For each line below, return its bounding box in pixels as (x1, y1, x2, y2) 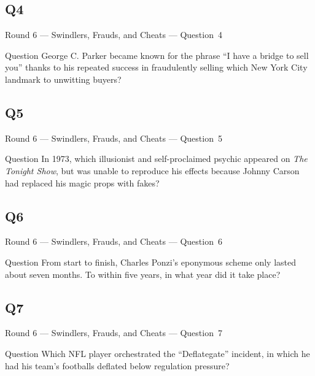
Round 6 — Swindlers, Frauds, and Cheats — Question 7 (5, 326, 222, 339)
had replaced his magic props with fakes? (5, 176, 160, 189)
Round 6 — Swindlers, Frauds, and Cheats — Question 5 (5, 131, 222, 144)
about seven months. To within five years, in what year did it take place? (5, 267, 281, 280)
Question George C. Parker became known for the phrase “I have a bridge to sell (5, 48, 309, 61)
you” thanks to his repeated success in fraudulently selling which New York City (5, 61, 308, 74)
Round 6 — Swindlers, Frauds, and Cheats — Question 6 (5, 235, 222, 248)
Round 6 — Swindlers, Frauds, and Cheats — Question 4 (5, 28, 222, 41)
